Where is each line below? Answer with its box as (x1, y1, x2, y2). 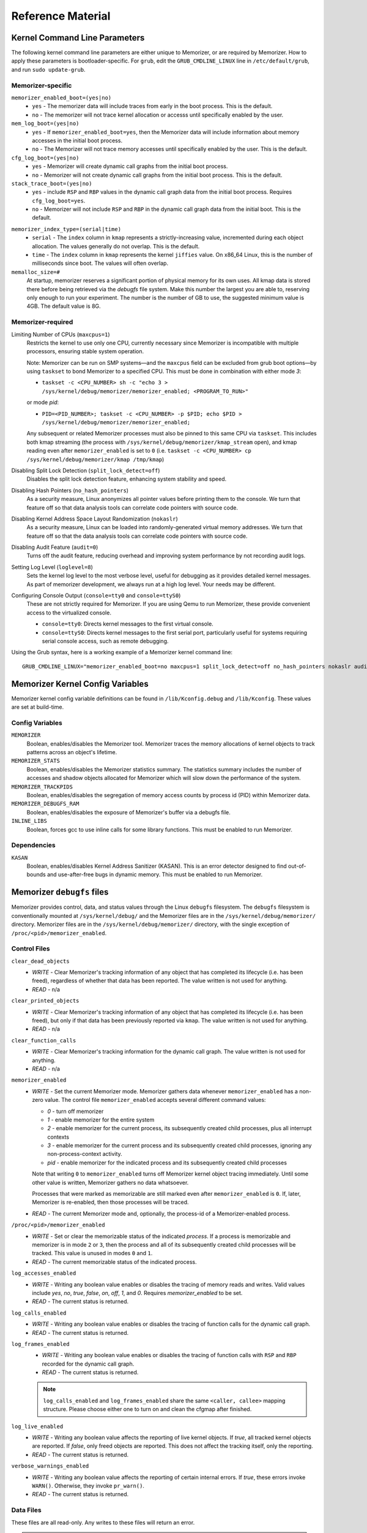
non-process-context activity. (47, 1150, 122, 1158)
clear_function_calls (11, 1037, 76, 1044)
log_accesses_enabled (11, 1270, 76, 1277)
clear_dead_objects (11, 957, 70, 965)
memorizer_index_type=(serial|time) (11, 226, 122, 232)
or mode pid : (26, 399, 59, 406)
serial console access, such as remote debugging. (42, 638, 169, 644)
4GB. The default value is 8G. (26, 302, 101, 310)
